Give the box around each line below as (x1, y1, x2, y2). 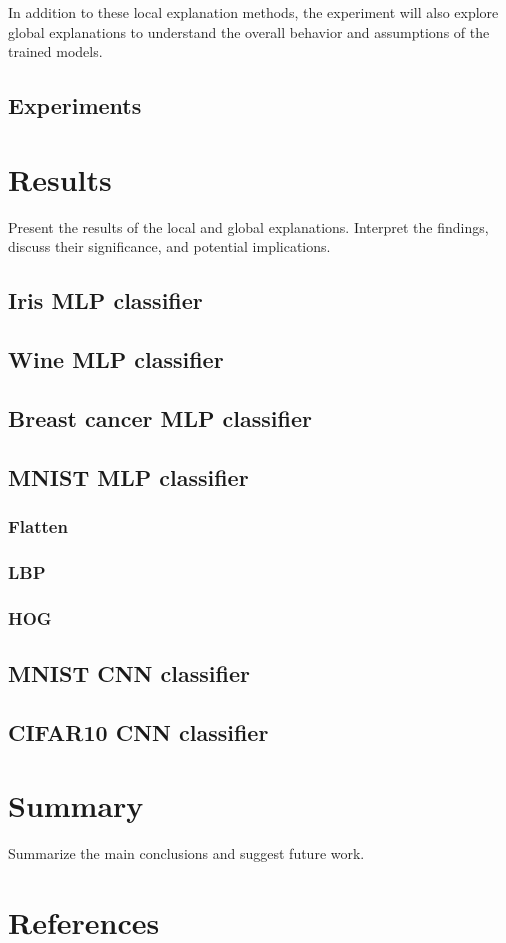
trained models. (8, 41, 103, 62)
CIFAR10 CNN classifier (8, 716, 269, 747)
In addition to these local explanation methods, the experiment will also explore (8, 2, 499, 22)
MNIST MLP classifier (8, 461, 249, 492)
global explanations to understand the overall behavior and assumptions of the (8, 21, 490, 42)
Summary (8, 785, 144, 826)
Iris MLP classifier (8, 285, 203, 316)
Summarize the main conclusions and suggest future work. (8, 843, 365, 864)
